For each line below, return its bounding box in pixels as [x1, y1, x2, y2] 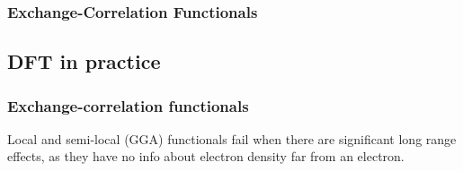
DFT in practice [7, 47, 161, 75]
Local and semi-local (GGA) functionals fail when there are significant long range [7, 129, 457, 148]
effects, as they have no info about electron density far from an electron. [7, 147, 405, 166]
